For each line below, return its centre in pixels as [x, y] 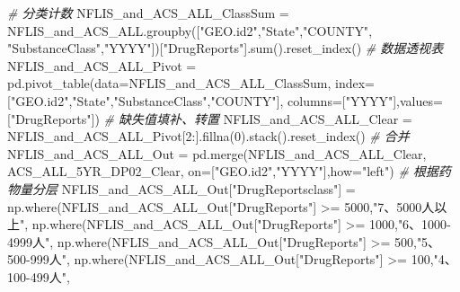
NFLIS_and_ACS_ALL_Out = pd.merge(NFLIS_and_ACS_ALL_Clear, [217, 153]
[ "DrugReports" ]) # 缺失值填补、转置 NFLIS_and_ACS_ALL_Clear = [210, 118]
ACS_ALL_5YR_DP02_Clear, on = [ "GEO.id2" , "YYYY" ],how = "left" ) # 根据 [223, 171]
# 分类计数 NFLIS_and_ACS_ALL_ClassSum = [148, 13]
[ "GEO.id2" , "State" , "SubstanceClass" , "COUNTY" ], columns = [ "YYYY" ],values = [225, 100]
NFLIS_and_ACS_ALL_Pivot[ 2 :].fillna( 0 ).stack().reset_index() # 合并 [208, 136]
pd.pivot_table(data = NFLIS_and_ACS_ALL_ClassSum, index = [191, 83]
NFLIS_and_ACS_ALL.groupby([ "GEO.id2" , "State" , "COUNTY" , [190, 30]
